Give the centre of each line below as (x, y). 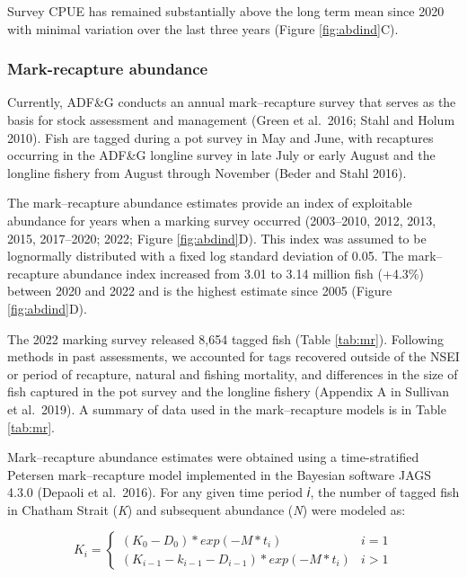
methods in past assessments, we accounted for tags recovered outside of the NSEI (233, 356)
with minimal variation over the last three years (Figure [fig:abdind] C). (203, 28)
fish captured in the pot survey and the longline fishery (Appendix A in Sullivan (228, 391)
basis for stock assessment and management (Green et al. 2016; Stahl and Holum (231, 120)
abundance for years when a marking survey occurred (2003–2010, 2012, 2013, (222, 220)
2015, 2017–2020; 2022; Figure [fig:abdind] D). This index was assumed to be (217, 238)
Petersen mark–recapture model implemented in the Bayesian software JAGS (220, 474)
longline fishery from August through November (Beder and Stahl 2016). (207, 172)
